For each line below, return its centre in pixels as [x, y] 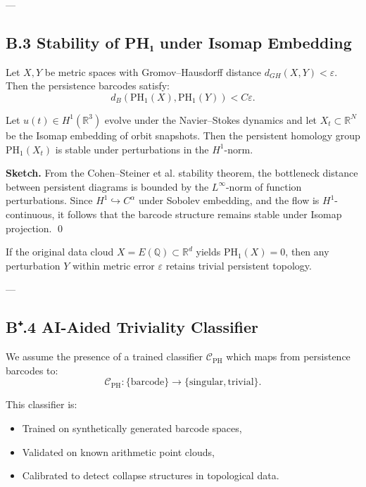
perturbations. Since [49, 200]
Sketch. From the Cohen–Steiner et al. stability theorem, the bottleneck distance [182, 173]
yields [208, 252]
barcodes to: [32, 370]
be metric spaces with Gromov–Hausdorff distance [153, 71]
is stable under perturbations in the [132, 149]
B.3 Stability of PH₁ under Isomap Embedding [179, 42]
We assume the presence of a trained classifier [105, 356]
